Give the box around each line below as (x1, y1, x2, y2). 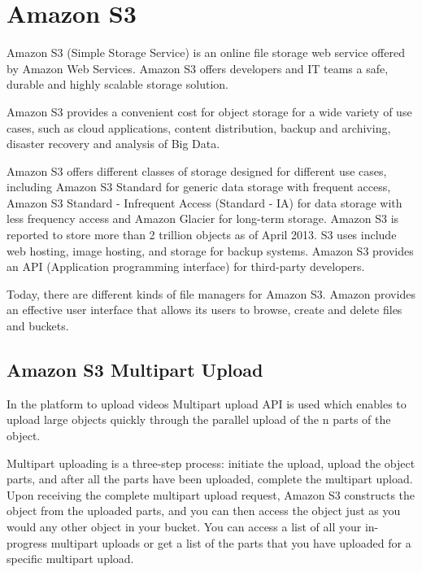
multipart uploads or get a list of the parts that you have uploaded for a (50, 534, 411, 551)
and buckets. (7, 317, 69, 334)
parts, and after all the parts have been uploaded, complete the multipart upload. (7, 470, 413, 487)
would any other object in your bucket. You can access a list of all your (7, 517, 362, 535)
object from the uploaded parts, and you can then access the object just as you (7, 502, 401, 519)
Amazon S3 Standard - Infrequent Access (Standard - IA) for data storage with (7, 194, 402, 211)
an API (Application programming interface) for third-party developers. (7, 258, 365, 275)
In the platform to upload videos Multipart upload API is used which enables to (7, 395, 407, 412)
